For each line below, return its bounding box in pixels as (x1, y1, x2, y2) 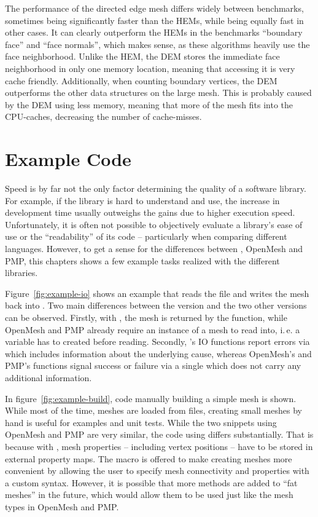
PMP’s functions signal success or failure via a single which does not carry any (5, 359, 301, 372)
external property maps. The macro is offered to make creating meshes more (5, 452, 292, 465)
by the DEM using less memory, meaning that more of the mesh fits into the (5, 98, 293, 111)
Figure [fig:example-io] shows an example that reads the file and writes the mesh (5, 286, 309, 299)
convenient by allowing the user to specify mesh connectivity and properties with (5, 464, 309, 477)
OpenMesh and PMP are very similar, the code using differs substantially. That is (5, 428, 314, 441)
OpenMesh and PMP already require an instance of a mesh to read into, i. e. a (5, 323, 300, 336)
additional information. (5, 371, 92, 384)
